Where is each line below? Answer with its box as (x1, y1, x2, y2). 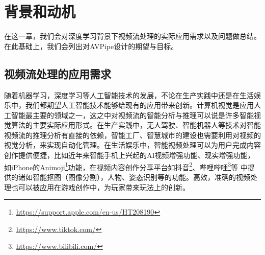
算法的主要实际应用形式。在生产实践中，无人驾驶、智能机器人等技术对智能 (11, 120, 261, 130)
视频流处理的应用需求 (4, 65, 111, 81)
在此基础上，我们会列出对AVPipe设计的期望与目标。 (4, 40, 178, 51)
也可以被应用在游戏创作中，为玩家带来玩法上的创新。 (11, 181, 190, 192)
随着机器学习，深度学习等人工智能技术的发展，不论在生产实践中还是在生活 (4, 89, 254, 100)
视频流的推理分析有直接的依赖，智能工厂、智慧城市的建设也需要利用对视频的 (4, 129, 261, 140)
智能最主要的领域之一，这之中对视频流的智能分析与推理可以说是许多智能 (11, 109, 254, 120)
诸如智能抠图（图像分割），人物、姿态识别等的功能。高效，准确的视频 (18, 171, 250, 182)
